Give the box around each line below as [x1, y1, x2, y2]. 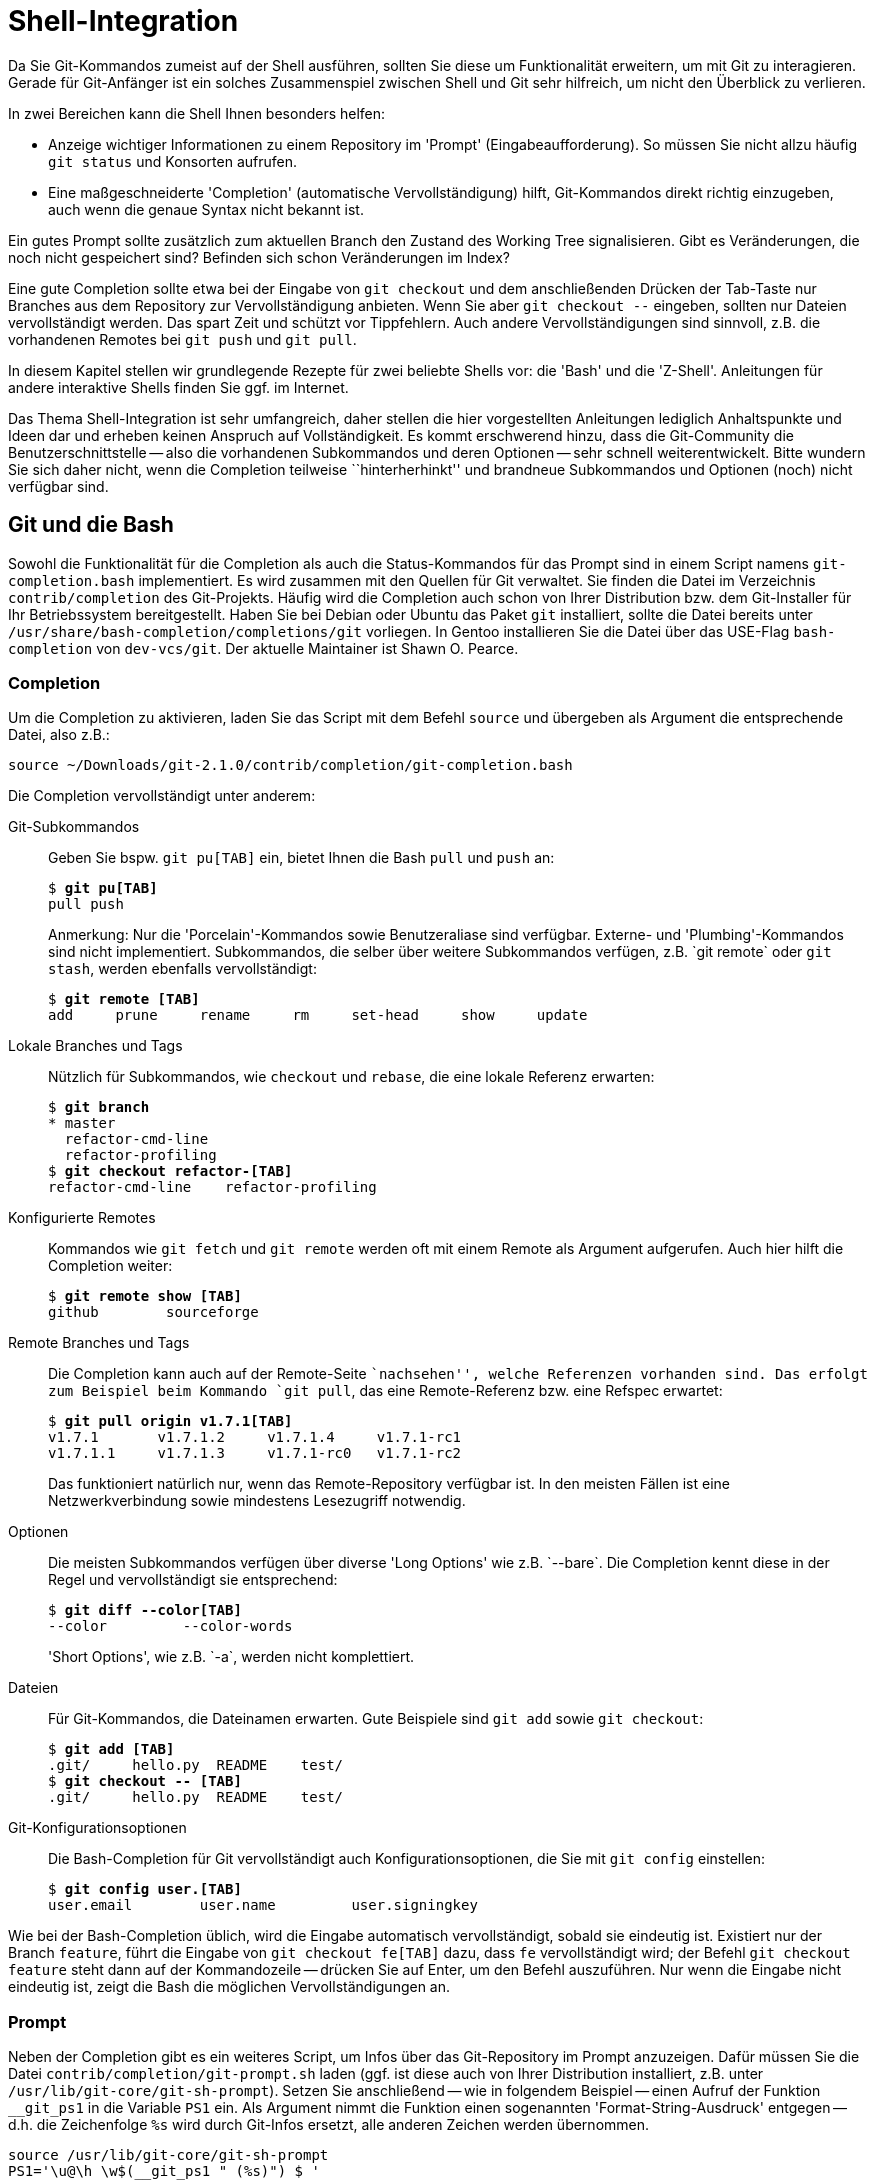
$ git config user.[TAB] [48, 1881, 242, 1898]
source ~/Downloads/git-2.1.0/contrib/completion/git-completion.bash [8, 757, 573, 774]
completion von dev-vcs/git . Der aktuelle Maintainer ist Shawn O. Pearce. [8, 639, 519, 657]
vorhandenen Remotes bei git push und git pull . [8, 330, 357, 348]
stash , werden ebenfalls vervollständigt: [48, 960, 317, 978]
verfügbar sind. [8, 477, 109, 495]
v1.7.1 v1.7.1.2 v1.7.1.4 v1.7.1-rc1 [48, 1429, 462, 1446]
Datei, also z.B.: [8, 726, 110, 744]
